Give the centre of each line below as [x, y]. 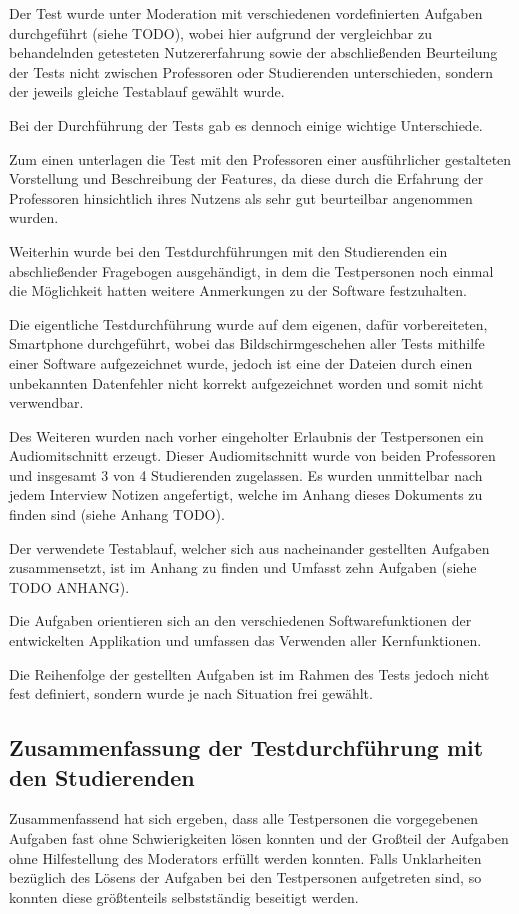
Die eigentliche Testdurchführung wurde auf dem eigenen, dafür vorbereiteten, [248, 323]
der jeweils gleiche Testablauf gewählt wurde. [147, 91]
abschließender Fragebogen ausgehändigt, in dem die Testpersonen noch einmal [251, 270]
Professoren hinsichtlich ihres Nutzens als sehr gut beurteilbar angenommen [241, 197]
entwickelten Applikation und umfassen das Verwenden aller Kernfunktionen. [245, 640]
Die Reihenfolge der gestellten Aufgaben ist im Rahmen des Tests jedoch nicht [249, 673]
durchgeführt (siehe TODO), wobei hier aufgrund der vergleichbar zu [220, 32]
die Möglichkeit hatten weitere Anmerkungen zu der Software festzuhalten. [238, 290]
